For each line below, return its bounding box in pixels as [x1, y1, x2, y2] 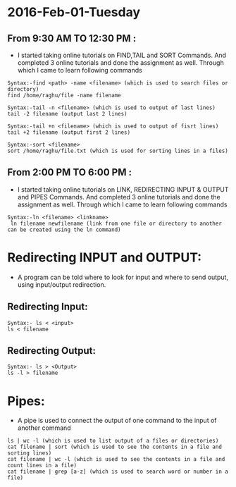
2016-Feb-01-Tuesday [7, 4, 141, 20]
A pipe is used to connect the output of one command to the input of [17, 417, 217, 425]
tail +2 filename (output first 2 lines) [7, 129, 131, 136]
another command [17, 424, 72, 432]
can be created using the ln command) [7, 226, 121, 233]
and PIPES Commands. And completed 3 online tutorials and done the [17, 192, 221, 201]
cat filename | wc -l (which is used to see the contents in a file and [7, 456, 225, 463]
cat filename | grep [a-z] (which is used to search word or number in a [7, 468, 229, 476]
